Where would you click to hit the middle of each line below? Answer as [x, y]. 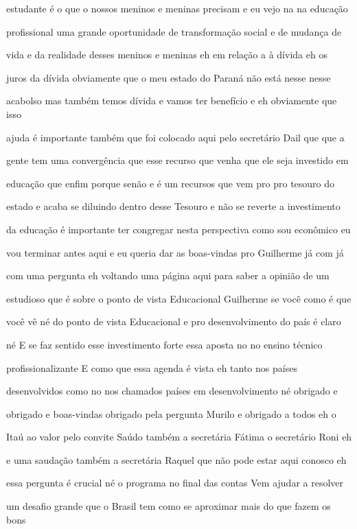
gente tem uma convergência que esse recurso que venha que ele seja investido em [177, 160]
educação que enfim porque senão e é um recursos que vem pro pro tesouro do [171, 183]
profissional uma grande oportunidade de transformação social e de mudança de [174, 31]
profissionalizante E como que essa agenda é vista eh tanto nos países [152, 367]
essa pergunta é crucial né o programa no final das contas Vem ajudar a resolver [175, 483]
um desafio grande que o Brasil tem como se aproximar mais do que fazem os [169, 506]
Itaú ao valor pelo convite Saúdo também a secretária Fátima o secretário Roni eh [179, 437]
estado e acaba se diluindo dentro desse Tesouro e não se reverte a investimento [173, 206]
